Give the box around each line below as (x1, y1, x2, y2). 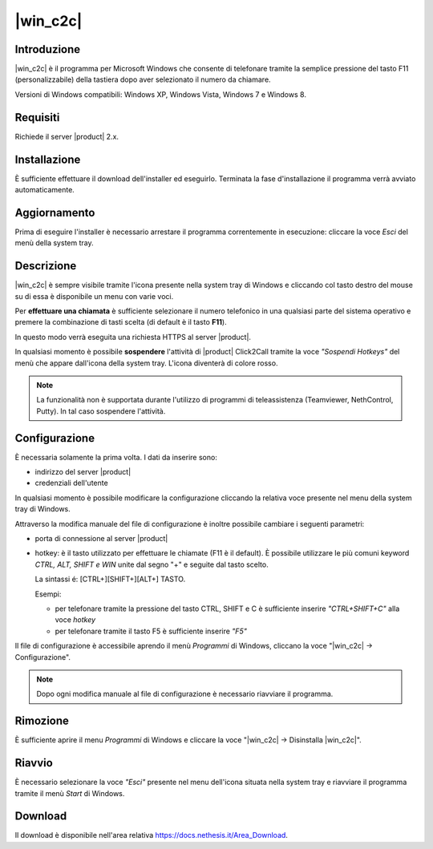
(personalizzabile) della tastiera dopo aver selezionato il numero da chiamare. (14, 75, 272, 84)
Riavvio (14, 756, 54, 770)
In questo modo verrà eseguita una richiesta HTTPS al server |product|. (14, 332, 252, 342)
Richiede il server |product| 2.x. (14, 131, 119, 141)
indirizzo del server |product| (34, 467, 132, 477)
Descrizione (14, 259, 77, 273)
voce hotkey (55, 615, 96, 625)
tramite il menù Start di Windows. (14, 788, 125, 798)
